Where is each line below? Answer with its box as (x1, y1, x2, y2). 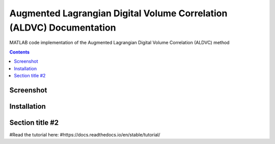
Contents (9, 49, 30, 55)
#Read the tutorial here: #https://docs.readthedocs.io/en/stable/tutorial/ (9, 131, 160, 137)
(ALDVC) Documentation (9, 22, 117, 33)
